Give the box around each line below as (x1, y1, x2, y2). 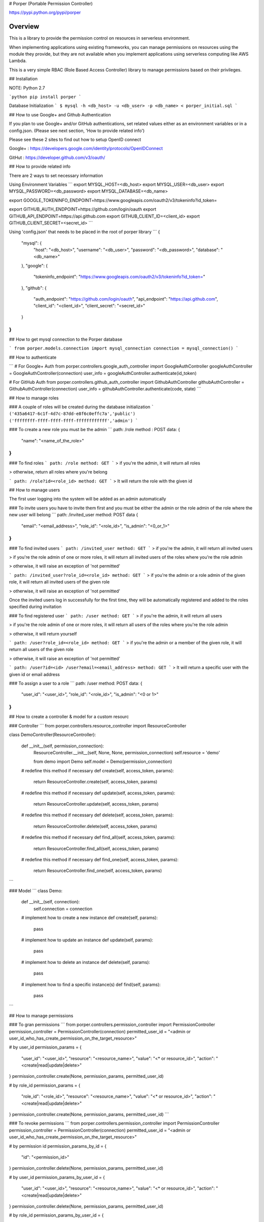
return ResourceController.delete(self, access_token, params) (33, 823, 157, 829)
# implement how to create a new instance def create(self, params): (21, 915, 158, 921)
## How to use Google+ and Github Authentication (9, 111, 111, 117)
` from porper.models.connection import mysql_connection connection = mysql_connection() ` (9, 346, 239, 351)
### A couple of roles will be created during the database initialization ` (9, 404, 154, 410)
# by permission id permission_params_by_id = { (9, 1143, 107, 1149)
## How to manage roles (9, 395, 59, 401)
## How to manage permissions (9, 1012, 73, 1019)
